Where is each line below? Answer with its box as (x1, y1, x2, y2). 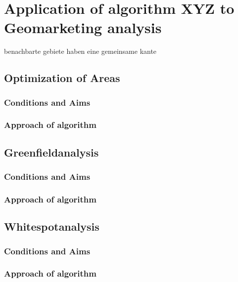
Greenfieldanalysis (4, 144, 99, 160)
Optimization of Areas (4, 70, 120, 85)
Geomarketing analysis (4, 17, 162, 38)
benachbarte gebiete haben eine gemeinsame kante (4, 46, 157, 56)
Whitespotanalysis (4, 219, 99, 234)
